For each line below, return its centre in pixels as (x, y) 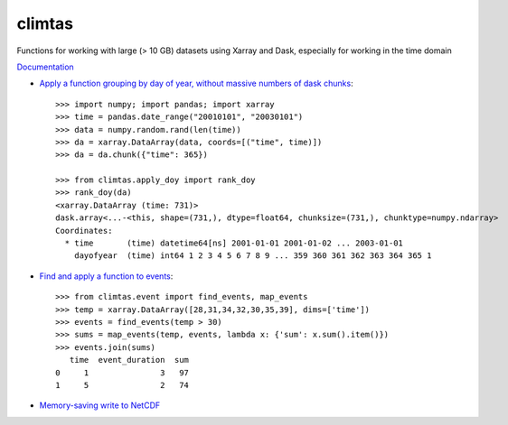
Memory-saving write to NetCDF (100, 405)
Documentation (45, 67)
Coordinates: (84, 231)
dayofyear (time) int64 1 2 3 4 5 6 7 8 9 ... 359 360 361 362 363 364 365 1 (253, 256)
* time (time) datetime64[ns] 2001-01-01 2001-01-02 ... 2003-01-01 (234, 243)
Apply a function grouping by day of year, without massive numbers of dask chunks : (196, 83)
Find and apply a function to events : (106, 276)
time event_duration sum (129, 360)
